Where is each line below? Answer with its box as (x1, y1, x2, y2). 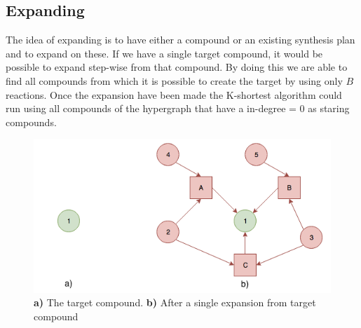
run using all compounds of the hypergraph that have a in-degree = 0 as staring (6, 101, 350, 116)
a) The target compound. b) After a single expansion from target (34, 295, 316, 310)
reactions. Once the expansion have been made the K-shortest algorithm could (6, 87, 342, 102)
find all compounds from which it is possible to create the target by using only (6, 73, 343, 88)
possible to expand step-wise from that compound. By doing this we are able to (6, 60, 348, 74)
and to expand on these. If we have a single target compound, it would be (6, 46, 323, 60)
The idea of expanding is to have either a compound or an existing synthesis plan (6, 32, 355, 47)
